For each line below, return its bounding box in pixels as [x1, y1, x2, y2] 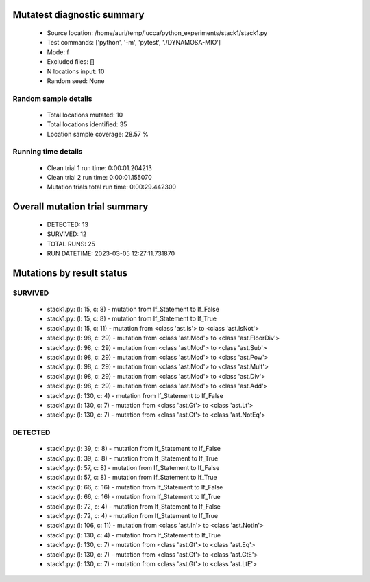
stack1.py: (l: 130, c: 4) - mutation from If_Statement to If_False [47, 391, 224, 399]
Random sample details [12, 93, 92, 103]
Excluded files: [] [47, 58, 95, 66]
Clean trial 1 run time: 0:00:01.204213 [47, 163, 152, 172]
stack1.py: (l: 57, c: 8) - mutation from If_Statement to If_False [47, 464, 220, 472]
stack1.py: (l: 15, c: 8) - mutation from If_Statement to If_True [47, 314, 217, 323]
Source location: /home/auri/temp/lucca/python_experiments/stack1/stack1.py [47, 29, 268, 37]
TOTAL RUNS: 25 [47, 240, 96, 248]
